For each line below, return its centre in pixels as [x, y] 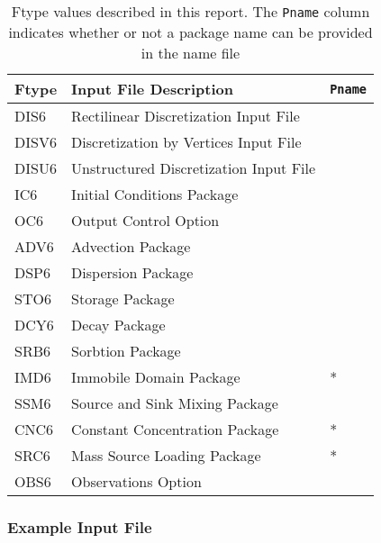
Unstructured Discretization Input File [194, 168]
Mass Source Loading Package [166, 455]
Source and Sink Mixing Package [175, 403]
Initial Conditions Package [155, 194]
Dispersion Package [132, 272]
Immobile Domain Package [156, 377]
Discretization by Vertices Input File [186, 142]
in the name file [190, 53]
